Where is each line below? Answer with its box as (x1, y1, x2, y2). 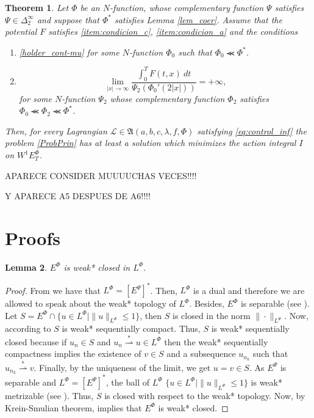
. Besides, (189, 297, 224, 310)
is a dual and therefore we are (193, 284, 305, 296)
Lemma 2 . (5, 260, 48, 273)
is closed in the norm (173, 309, 251, 321)
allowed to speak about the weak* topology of (5, 297, 176, 310)
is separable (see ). (240, 297, 310, 310)
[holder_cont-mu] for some (19, 45, 120, 58)
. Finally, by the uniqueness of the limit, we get (34, 361, 211, 373)
